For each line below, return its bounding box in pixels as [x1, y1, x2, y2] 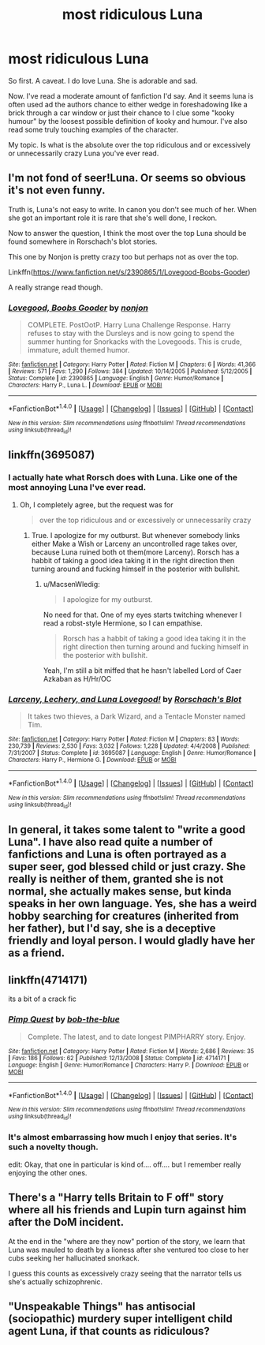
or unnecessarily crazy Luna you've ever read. [8, 148, 159, 158]
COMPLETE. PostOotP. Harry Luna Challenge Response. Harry [27, 320, 231, 330]
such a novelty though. [8, 1141, 99, 1153]
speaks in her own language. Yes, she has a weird [8, 897, 257, 910]
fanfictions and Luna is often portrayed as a [8, 848, 227, 861]
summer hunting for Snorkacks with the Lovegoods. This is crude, [27, 337, 242, 346]
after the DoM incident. [8, 1216, 125, 1229]
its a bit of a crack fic [8, 994, 77, 1003]
